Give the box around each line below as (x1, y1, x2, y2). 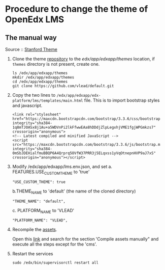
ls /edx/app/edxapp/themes (12, 71, 68, 76)
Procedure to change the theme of (5, 3, 148, 15)
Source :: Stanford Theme (5, 47, 58, 52)
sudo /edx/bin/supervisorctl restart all (12, 260, 99, 266)
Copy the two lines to (12, 92, 56, 98)
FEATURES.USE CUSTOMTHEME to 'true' (12, 169, 90, 176)
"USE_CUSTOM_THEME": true (12, 179, 66, 185)
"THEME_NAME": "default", (12, 199, 66, 204)
